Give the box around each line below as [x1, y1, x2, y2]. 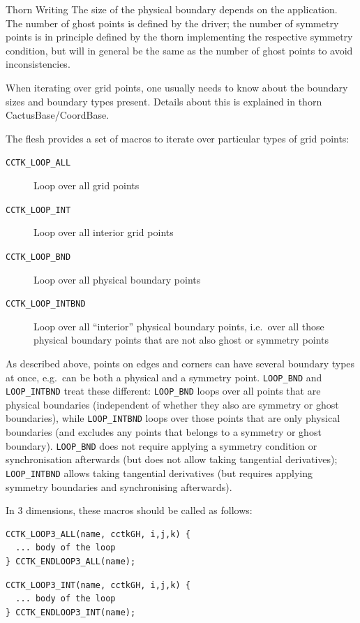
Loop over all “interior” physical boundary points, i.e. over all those [33, 318, 324, 333]
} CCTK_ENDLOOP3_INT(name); [6, 607, 136, 617]
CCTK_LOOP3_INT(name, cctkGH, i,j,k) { [6, 580, 190, 590]
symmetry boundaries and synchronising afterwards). [6, 479, 232, 494]
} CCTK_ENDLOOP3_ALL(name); [6, 556, 136, 566]
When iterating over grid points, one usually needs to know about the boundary [6, 80, 348, 94]
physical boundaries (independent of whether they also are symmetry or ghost [6, 397, 339, 411]
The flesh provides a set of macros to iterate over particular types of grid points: [6, 131, 350, 145]
